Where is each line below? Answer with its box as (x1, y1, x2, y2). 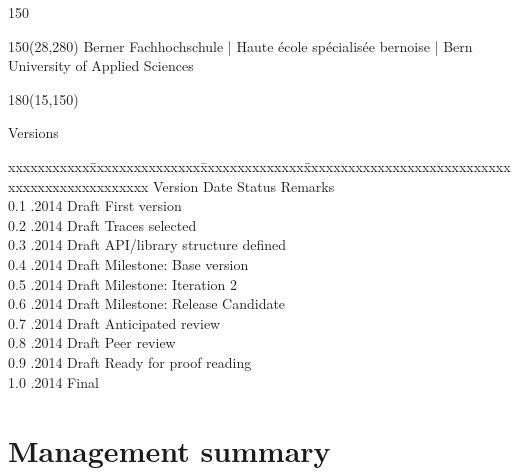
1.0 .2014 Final (8, 371, 99, 392)
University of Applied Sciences (8, 55, 194, 76)
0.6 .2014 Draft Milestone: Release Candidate (8, 293, 286, 314)
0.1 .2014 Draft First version (8, 195, 182, 216)
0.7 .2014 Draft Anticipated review (8, 312, 221, 333)
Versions (8, 122, 59, 143)
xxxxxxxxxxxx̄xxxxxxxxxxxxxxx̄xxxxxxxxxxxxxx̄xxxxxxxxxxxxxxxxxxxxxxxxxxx (8, 155, 511, 176)
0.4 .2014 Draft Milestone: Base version (8, 253, 249, 274)
